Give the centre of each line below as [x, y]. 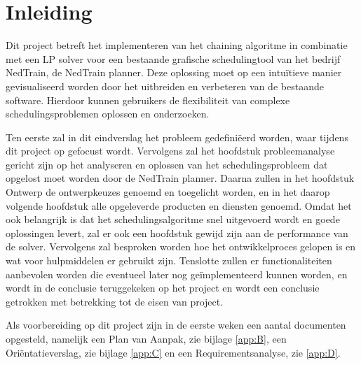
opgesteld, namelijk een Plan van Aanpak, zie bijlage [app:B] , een [146, 338]
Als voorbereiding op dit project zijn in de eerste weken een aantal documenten [176, 325]
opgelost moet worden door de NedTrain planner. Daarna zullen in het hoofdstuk [180, 178]
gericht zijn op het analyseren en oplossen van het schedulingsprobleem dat [167, 164]
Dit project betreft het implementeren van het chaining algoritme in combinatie [177, 45]
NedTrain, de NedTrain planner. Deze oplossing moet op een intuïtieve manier [174, 72]
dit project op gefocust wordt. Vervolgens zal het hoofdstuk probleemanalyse [170, 151]
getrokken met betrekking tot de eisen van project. [115, 301]
